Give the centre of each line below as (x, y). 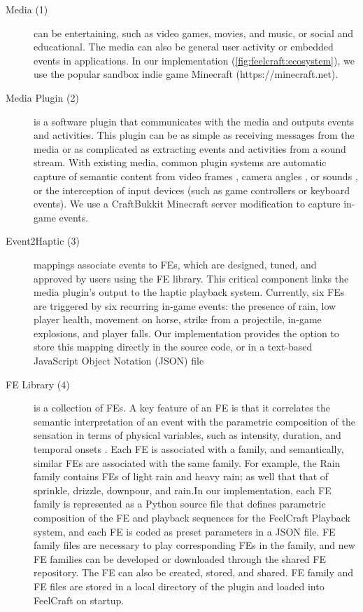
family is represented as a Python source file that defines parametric (180, 504)
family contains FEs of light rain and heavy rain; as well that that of (181, 476)
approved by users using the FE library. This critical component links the (191, 278)
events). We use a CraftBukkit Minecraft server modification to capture (187, 204)
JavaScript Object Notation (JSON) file (119, 361)
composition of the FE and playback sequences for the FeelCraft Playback (192, 517)
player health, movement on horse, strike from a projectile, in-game (178, 319)
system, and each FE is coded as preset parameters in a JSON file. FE (185, 531)
